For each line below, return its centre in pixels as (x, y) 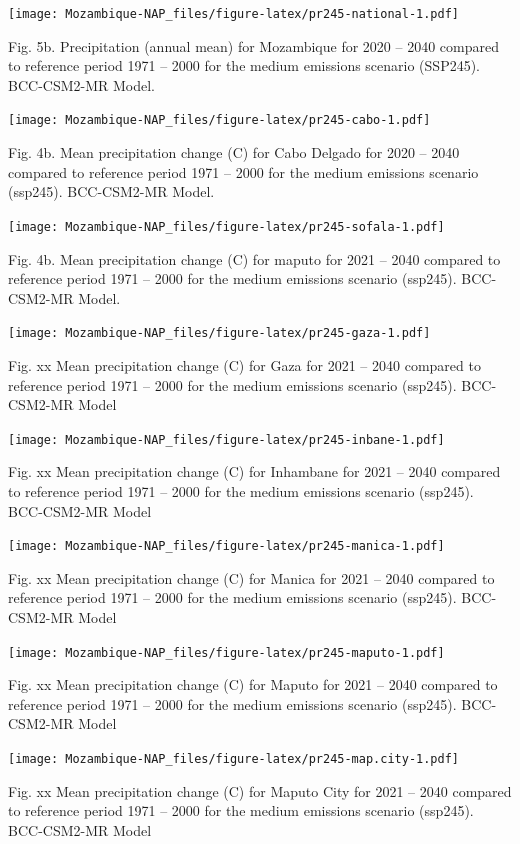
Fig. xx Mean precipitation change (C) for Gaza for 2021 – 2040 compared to (244, 364)
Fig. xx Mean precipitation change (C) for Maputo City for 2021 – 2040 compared (260, 790)
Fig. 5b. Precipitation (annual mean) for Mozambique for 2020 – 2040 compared (253, 45)
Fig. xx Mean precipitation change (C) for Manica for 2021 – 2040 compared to (251, 577)
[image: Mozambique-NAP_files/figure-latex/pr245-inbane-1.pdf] (226, 439)
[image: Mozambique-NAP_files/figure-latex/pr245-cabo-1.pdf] (219, 120)
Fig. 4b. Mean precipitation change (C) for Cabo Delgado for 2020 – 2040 (234, 152)
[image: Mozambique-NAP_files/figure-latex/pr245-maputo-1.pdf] (226, 652)
